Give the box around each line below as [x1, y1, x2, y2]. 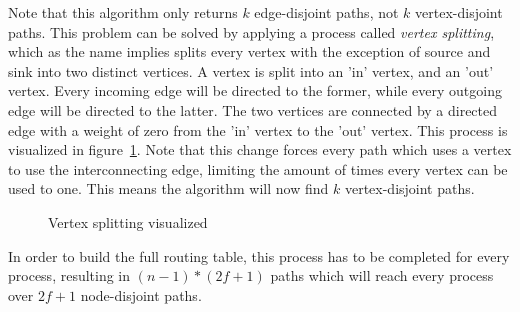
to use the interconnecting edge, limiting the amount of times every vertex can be [8, 158, 508, 179]
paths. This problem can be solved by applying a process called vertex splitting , [8, 21, 495, 42]
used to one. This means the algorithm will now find [8, 178, 329, 199]
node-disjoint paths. [80, 284, 202, 305]
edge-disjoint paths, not [254, 2, 399, 22]
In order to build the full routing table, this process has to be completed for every [8, 245, 510, 266]
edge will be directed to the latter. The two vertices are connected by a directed [8, 99, 498, 120]
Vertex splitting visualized [48, 211, 208, 232]
